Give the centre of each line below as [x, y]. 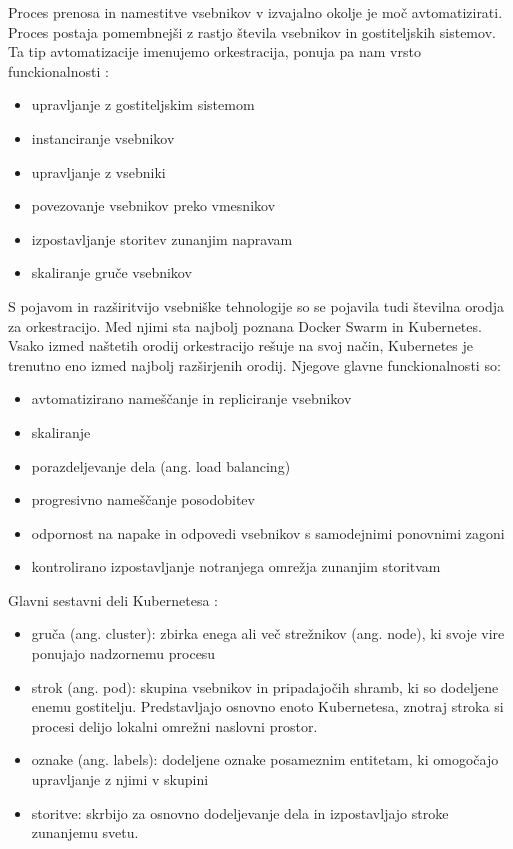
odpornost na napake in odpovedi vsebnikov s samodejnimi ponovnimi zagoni [268, 532]
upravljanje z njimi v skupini [120, 779]
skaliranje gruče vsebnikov [111, 272]
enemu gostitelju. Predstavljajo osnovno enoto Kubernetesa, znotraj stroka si [267, 706]
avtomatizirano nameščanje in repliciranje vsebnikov [191, 398]
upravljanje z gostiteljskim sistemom [143, 104]
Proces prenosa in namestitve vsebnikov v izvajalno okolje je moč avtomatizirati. [255, 12]
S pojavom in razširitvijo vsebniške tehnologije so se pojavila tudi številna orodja [256, 305]
